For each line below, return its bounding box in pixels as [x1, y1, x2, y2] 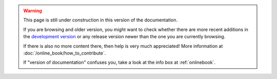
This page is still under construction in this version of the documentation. [23, 17, 178, 23]
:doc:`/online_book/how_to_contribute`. [23, 50, 106, 56]
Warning [23, 8, 42, 14]
